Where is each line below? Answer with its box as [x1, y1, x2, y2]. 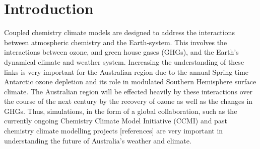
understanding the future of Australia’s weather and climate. [4, 135, 191, 145]
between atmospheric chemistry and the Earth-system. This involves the [4, 37, 227, 47]
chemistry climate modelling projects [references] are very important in [4, 125, 223, 136]
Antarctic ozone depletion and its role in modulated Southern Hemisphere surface [4, 76, 256, 87]
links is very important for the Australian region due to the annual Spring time [4, 66, 249, 77]
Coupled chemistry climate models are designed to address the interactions [4, 27, 235, 38]
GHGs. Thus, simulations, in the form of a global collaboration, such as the [4, 105, 237, 116]
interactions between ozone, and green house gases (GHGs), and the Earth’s [4, 47, 239, 57]
